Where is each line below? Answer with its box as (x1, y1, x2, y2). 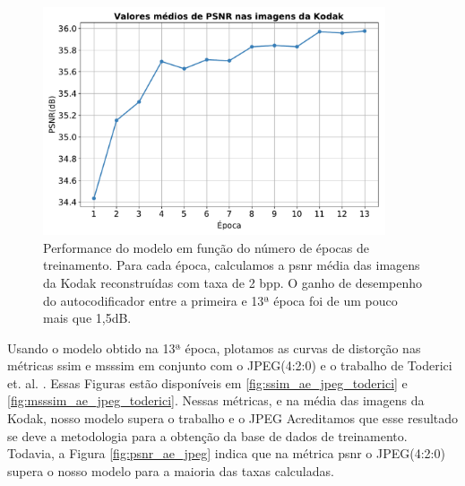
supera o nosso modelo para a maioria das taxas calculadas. (7, 461, 334, 480)
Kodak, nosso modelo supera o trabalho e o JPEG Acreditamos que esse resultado (7, 409, 459, 428)
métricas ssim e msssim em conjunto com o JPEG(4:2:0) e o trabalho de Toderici (7, 356, 452, 375)
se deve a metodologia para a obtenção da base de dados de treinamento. (7, 426, 408, 445)
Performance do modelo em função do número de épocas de (43, 238, 369, 256)
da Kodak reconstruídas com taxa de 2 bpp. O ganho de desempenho (43, 273, 423, 291)
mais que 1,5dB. (43, 308, 132, 327)
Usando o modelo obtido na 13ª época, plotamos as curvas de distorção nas (7, 338, 421, 357)
